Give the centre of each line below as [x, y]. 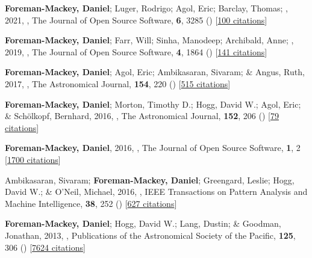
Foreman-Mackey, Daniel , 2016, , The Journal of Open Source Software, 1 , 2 [153, 148]
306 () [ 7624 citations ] [45, 247]
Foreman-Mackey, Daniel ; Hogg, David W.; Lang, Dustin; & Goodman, [143, 223]
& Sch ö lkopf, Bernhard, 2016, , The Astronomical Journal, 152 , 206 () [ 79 [142, 116]
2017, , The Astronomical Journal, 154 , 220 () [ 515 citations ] [118, 83]
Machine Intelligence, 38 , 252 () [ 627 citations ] [91, 203]
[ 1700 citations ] [33, 159]
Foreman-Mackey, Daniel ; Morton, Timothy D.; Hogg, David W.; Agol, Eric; [153, 104]
